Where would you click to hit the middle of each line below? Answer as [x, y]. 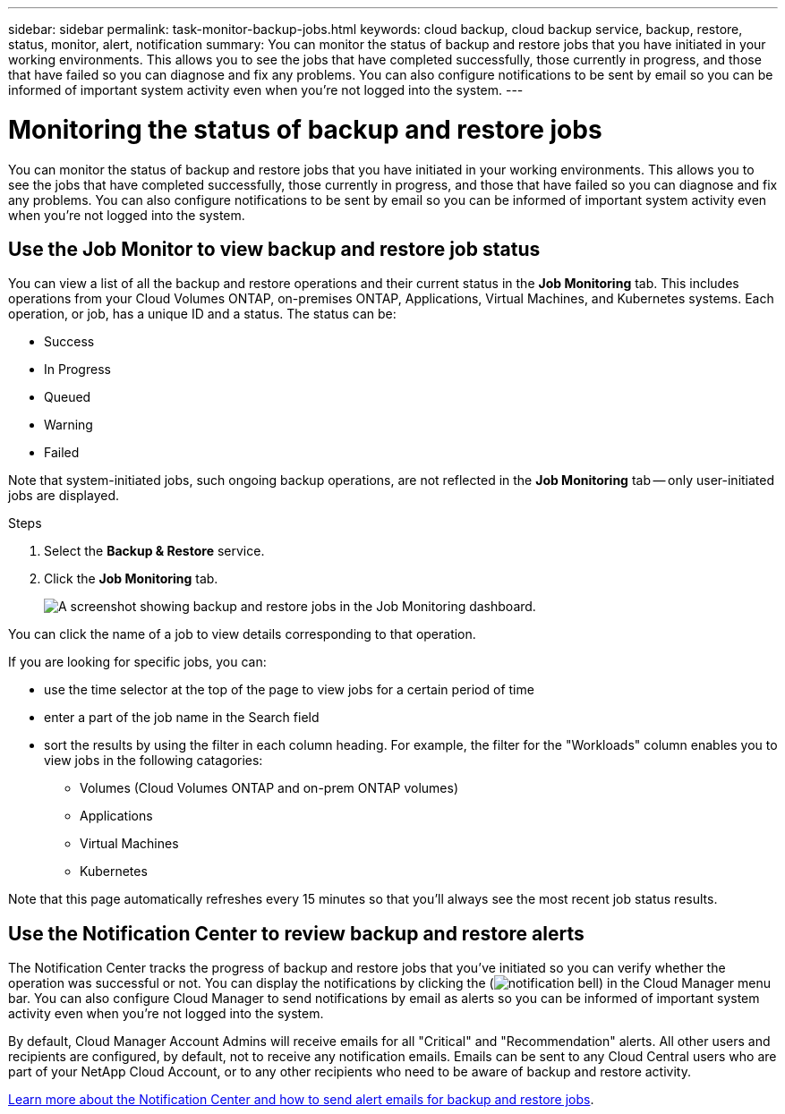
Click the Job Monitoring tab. [131, 579]
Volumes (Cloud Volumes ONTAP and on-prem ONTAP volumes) [269, 788]
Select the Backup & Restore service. [154, 551]
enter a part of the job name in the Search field [182, 718]
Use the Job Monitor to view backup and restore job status [274, 249]
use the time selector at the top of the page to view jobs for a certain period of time [289, 690]
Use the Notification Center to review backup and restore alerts [296, 933]
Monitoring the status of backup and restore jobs [305, 129]
